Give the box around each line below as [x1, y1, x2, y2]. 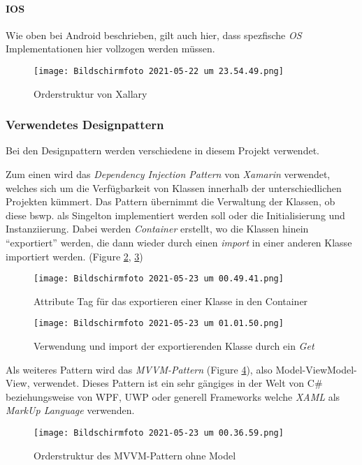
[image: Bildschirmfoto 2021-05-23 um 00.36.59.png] [34, 428, 284, 438]
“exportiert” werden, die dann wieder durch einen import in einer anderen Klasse [6, 235, 352, 250]
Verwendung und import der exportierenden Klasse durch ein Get [34, 339, 314, 353]
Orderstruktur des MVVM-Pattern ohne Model [34, 448, 236, 462]
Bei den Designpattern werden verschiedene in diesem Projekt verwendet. [6, 143, 319, 158]
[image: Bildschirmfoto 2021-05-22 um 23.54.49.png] [34, 66, 284, 76]
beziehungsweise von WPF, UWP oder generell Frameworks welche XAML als [6, 389, 340, 404]
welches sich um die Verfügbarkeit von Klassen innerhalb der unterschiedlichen [6, 180, 342, 195]
